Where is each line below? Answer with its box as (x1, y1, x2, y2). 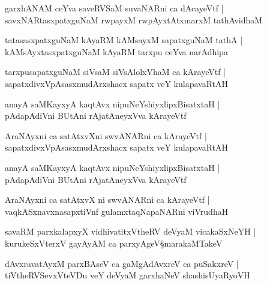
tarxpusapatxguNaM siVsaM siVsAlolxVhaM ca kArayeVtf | (5, 65, 226, 78)
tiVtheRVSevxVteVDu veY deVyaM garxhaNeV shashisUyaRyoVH (5, 269, 250, 281)
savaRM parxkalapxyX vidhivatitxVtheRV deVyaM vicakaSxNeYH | (5, 225, 256, 238)
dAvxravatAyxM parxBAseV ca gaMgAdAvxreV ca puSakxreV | (5, 257, 239, 269)
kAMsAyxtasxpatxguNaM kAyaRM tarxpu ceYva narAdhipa (5, 45, 228, 58)
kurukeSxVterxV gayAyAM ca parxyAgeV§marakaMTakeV (5, 236, 223, 249)
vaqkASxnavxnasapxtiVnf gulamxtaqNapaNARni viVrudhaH (5, 205, 229, 217)
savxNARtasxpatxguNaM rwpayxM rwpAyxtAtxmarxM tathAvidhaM (5, 13, 263, 26)
